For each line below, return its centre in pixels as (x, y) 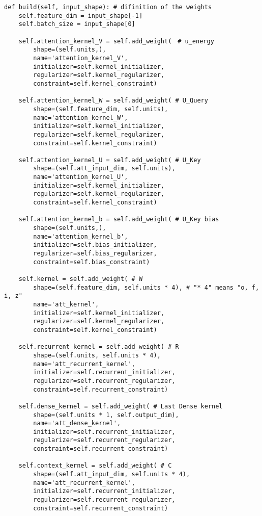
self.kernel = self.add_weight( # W (81, 279)
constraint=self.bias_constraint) (92, 262)
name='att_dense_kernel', (77, 423)
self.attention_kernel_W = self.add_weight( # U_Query (113, 101)
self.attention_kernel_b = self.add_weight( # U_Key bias (119, 220)
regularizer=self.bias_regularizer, (95, 254)
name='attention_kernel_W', (81, 118)
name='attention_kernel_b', (81, 236)
